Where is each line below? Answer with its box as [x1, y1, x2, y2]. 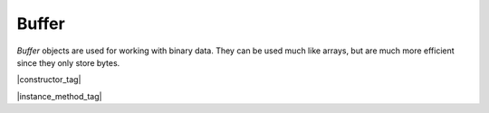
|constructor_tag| [16, 74, 81, 85]
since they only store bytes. [16, 57, 120, 68]
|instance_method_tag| [16, 90, 102, 101]
